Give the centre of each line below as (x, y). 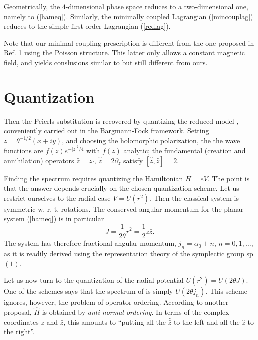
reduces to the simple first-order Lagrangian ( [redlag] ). (87, 26)
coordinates (21, 322)
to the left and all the (207, 322)
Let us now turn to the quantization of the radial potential (94, 280)
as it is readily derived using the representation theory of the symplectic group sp (129, 253)
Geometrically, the (32, 6)
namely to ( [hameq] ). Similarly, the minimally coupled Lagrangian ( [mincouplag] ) (129, 16)
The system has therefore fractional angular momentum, (90, 243)
